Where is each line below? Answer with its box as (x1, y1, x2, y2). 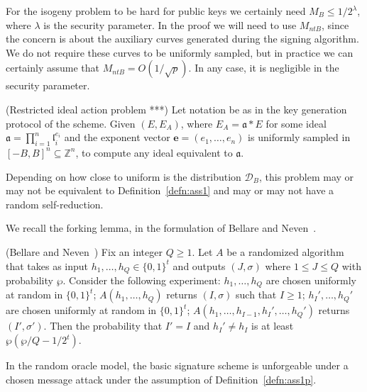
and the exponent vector (64, 130, 170, 145)
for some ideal (265, 116, 327, 130)
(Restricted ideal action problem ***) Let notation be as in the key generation (6, 101, 347, 116)
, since (322, 17, 349, 32)
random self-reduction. (6, 196, 104, 211)
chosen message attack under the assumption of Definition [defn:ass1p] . (6, 371, 317, 386)
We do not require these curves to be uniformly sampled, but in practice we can (6, 45, 354, 60)
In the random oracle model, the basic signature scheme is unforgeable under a (6, 358, 349, 373)
